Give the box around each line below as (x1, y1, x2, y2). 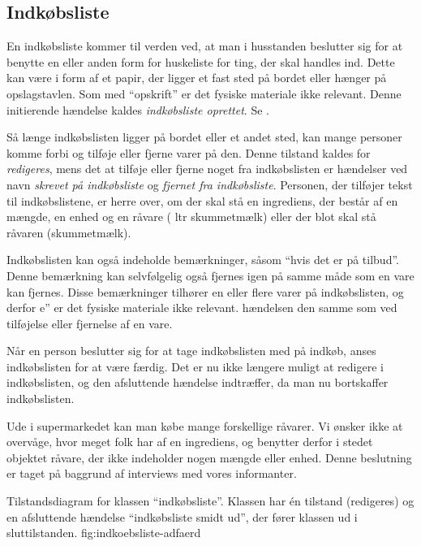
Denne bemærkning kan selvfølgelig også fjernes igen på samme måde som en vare (6, 266, 415, 284)
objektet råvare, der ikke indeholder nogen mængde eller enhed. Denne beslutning (6, 448, 412, 466)
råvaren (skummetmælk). (6, 223, 131, 240)
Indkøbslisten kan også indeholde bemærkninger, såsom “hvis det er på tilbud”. (6, 251, 399, 268)
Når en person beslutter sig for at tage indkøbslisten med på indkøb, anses (6, 342, 376, 359)
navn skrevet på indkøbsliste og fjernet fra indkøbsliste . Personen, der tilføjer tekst (6, 175, 413, 193)
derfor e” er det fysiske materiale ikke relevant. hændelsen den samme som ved (6, 299, 397, 316)
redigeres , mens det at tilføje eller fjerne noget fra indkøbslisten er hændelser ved (6, 160, 408, 177)
